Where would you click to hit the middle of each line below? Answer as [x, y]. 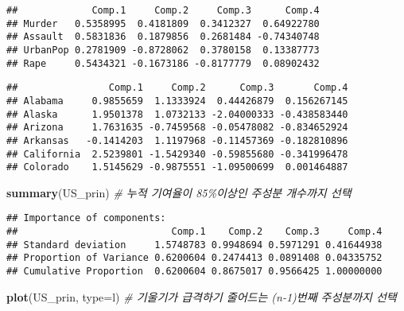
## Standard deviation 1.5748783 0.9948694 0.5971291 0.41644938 [194, 245]
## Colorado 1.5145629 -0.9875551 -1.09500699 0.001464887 [177, 167]
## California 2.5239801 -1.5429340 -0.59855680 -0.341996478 [177, 154]
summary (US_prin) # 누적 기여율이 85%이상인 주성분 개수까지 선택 [179, 192]
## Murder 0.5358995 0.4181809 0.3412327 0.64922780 [163, 23]
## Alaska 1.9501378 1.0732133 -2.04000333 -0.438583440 [177, 114]
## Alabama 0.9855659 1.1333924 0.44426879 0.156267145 [177, 101]
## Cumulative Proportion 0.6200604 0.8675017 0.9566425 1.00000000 [194, 272]
